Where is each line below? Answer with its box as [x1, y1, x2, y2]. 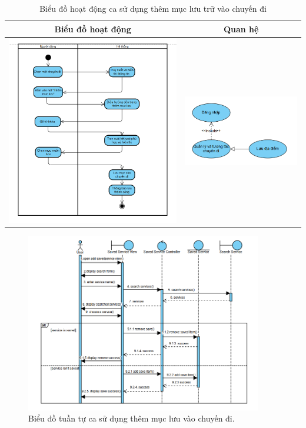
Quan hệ [223, 22, 259, 35]
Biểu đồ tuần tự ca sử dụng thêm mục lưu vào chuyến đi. [28, 412, 235, 424]
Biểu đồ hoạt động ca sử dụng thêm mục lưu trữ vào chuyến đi [39, 2, 267, 14]
